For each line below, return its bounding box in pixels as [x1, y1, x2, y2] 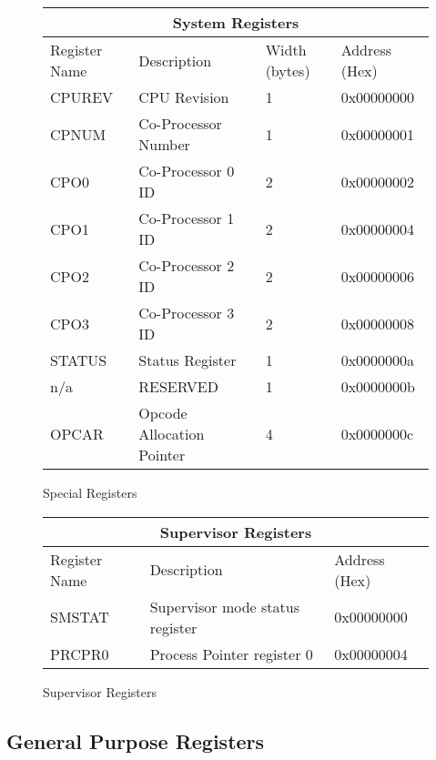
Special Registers [43, 483, 137, 502]
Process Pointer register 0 [149, 643, 313, 664]
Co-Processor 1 [138, 208, 235, 228]
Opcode [138, 402, 188, 423]
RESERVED [138, 376, 218, 397]
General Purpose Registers [6, 726, 265, 755]
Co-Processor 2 [138, 255, 235, 276]
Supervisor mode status [149, 595, 300, 617]
